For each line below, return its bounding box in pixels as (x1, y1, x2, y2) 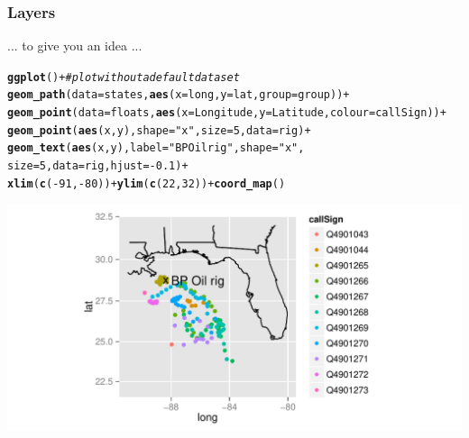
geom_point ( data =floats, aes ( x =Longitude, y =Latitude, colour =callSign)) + (7, 106, 446, 120)
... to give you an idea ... (7, 36, 143, 55)
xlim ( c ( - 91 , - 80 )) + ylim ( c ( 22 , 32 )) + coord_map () (7, 177, 286, 190)
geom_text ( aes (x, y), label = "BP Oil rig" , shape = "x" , (7, 141, 305, 155)
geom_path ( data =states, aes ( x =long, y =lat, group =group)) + (7, 88, 350, 102)
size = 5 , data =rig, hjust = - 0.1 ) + (7, 160, 189, 173)
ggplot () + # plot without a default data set (7, 70, 240, 84)
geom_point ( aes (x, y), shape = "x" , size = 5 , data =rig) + (7, 123, 311, 137)
